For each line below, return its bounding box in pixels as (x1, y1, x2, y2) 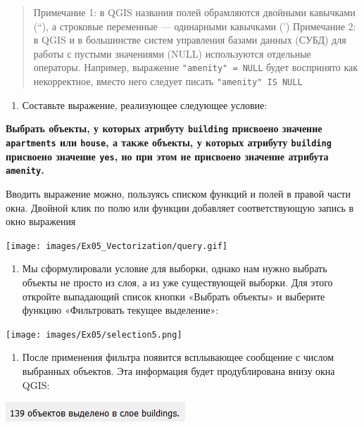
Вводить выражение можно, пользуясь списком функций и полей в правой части (6, 186, 351, 200)
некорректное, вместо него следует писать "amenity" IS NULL (33, 74, 303, 89)
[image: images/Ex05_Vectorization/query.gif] (6, 241, 227, 251)
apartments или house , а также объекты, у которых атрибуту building (6, 134, 332, 149)
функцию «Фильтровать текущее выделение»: (22, 302, 219, 317)
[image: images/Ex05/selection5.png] (6, 329, 182, 340)
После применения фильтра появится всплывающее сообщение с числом (22, 350, 334, 364)
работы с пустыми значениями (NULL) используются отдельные (33, 46, 311, 60)
